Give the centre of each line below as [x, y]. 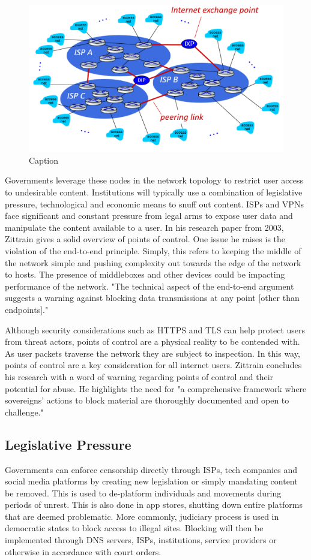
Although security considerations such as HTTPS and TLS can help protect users [155, 329]
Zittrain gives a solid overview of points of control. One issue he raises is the [145, 239]
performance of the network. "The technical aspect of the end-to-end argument [149, 286]
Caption [44, 160]
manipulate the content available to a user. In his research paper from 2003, [144, 227]
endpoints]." [27, 309]
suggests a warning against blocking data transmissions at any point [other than [152, 298]
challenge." [24, 412]
